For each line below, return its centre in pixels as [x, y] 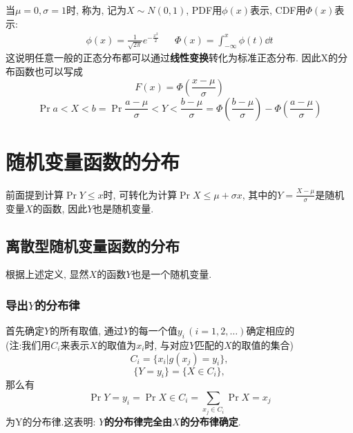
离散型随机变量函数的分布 [93, 245]
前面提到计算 [35, 194]
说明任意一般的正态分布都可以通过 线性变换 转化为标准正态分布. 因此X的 [176, 58]
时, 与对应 [167, 344]
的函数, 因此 [60, 208]
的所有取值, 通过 [87, 331]
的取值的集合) [263, 344]
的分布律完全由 [139, 421]
